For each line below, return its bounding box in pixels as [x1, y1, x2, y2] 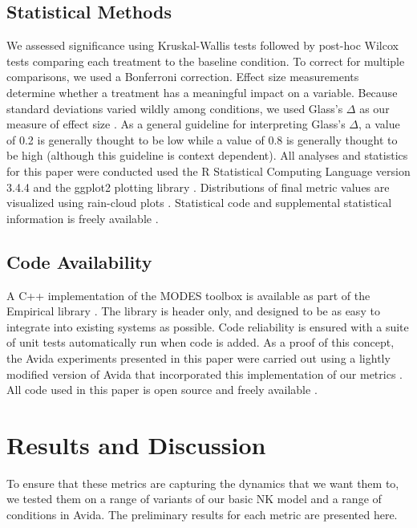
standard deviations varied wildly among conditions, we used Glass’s [6, 100, 343, 116]
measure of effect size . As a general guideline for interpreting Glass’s [6, 116, 346, 132]
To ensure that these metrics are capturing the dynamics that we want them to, [6, 474, 399, 491]
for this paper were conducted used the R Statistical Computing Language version [6, 162, 411, 179]
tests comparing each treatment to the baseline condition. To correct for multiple [6, 52, 405, 69]
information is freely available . [6, 209, 159, 226]
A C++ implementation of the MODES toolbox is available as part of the [6, 286, 370, 303]
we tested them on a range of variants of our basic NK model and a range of [6, 490, 382, 507]
